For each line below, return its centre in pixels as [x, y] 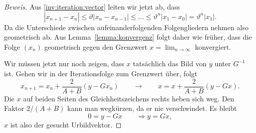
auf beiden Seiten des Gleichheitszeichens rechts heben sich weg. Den [129, 98]
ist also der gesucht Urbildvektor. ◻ [66, 124]
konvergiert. [213, 46]
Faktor [14, 108]
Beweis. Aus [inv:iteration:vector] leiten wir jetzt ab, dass [92, 7]
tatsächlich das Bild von [170, 63]
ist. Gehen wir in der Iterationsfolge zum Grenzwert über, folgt [101, 73]
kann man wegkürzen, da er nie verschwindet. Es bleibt [152, 108]
